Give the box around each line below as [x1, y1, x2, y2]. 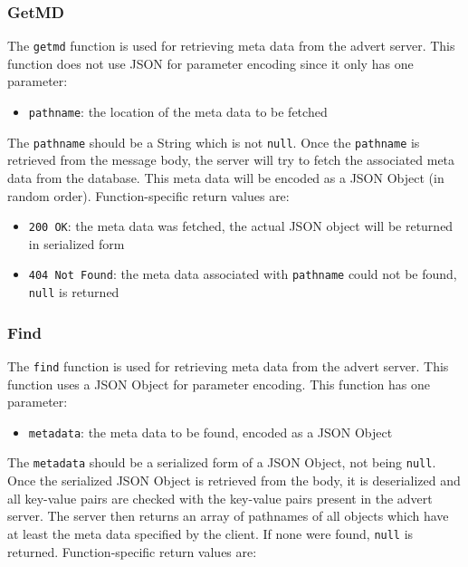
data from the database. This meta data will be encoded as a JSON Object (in [7, 168, 444, 187]
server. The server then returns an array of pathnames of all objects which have [7, 506, 449, 525]
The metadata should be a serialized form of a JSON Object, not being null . [7, 453, 436, 472]
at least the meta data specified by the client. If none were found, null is [7, 524, 414, 543]
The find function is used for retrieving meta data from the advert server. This [7, 356, 449, 375]
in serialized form [28, 234, 125, 253]
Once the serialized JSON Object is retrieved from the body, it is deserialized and [7, 471, 461, 490]
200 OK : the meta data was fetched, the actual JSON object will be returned [28, 216, 454, 235]
